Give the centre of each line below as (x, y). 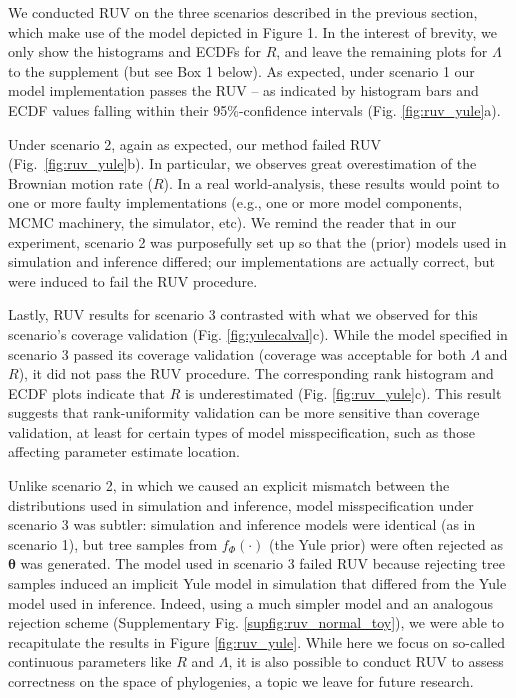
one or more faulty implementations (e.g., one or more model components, (235, 202)
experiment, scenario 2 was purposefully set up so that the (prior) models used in (257, 241)
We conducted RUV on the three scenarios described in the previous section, (243, 12)
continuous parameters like (90, 661)
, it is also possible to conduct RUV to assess (366, 661)
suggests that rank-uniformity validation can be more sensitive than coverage (244, 412)
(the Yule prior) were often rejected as (386, 543)
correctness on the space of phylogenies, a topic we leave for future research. (241, 681)
